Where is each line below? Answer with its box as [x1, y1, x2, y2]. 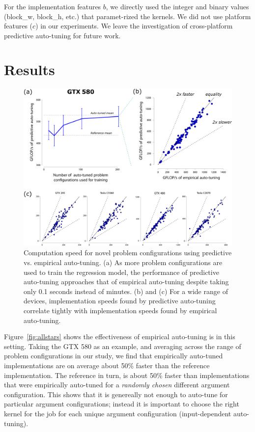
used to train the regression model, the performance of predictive [24, 267, 219, 277]
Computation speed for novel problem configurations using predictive [24, 247, 232, 258]
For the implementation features [4, 1, 101, 11]
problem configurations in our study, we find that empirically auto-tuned [4, 351, 223, 361]
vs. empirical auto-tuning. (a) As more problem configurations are [24, 257, 223, 267]
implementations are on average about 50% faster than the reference [4, 360, 210, 370]
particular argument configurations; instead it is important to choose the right [4, 399, 239, 409]
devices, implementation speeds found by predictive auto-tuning [24, 296, 216, 306]
